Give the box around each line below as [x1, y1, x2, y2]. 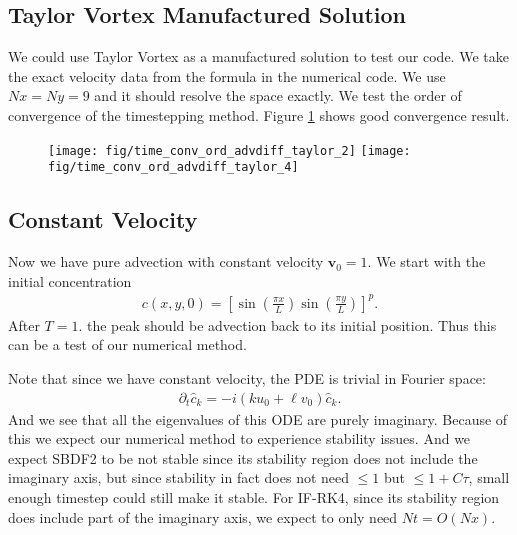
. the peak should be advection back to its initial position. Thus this [78, 314, 497, 335]
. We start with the [367, 251, 486, 272]
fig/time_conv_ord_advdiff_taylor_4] [48, 160, 299, 175]
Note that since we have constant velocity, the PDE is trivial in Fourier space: [8, 368, 486, 388]
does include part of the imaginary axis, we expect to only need [8, 506, 398, 527]
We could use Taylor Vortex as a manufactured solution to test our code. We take [8, 46, 509, 67]
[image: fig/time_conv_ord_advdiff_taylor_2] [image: [48, 143, 411, 158]
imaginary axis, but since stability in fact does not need [8, 467, 350, 488]
